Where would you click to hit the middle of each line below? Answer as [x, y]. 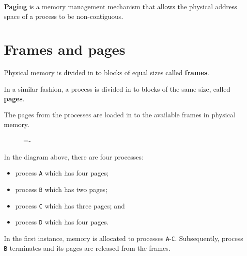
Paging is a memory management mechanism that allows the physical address [121, 6]
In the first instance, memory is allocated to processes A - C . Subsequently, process [123, 238]
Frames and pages [65, 49]
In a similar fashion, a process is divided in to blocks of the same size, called [117, 88]
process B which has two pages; [61, 189]
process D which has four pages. [62, 222]
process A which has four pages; [62, 173]
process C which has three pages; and [70, 205]
